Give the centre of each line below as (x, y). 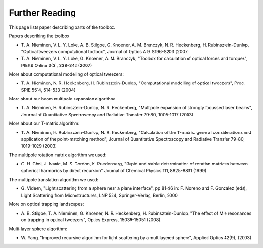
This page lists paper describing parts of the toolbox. (62, 27)
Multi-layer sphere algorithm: (38, 229)
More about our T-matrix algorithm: (44, 123)
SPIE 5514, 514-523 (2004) (48, 90)
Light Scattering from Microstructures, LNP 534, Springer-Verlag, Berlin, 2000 (99, 195)
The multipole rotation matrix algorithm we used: (58, 155)
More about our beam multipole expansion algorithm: (62, 99)
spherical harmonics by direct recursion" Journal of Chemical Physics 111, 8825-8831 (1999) (114, 170)
